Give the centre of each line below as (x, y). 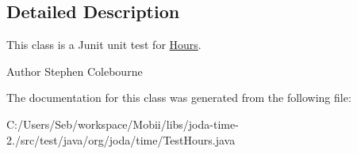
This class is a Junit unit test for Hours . (104, 45)
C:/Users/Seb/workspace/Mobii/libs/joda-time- (123, 124)
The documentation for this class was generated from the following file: (179, 98)
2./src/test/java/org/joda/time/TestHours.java (121, 139)
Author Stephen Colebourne (75, 71)
